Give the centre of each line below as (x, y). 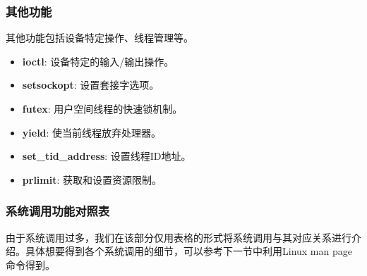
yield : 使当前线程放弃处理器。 (92, 132)
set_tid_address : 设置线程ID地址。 (107, 156)
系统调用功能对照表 (58, 211)
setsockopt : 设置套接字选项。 (91, 85)
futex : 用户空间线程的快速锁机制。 (102, 108)
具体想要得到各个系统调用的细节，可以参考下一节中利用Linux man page (188, 251)
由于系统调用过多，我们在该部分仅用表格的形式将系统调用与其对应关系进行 (179, 237)
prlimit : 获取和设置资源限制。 (92, 179)
